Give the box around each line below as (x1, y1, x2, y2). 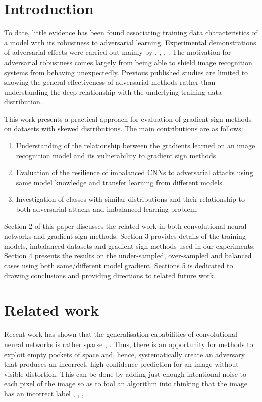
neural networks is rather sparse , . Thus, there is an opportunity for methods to (4, 338, 253, 349)
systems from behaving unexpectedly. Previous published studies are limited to (4, 67, 248, 77)
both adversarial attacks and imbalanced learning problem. (16, 204, 198, 214)
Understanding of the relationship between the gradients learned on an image (16, 140, 255, 151)
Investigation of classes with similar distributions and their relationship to (16, 194, 245, 204)
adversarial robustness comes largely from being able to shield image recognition (4, 56, 252, 67)
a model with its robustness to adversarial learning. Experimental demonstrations (4, 37, 256, 47)
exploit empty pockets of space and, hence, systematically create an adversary (4, 349, 245, 359)
